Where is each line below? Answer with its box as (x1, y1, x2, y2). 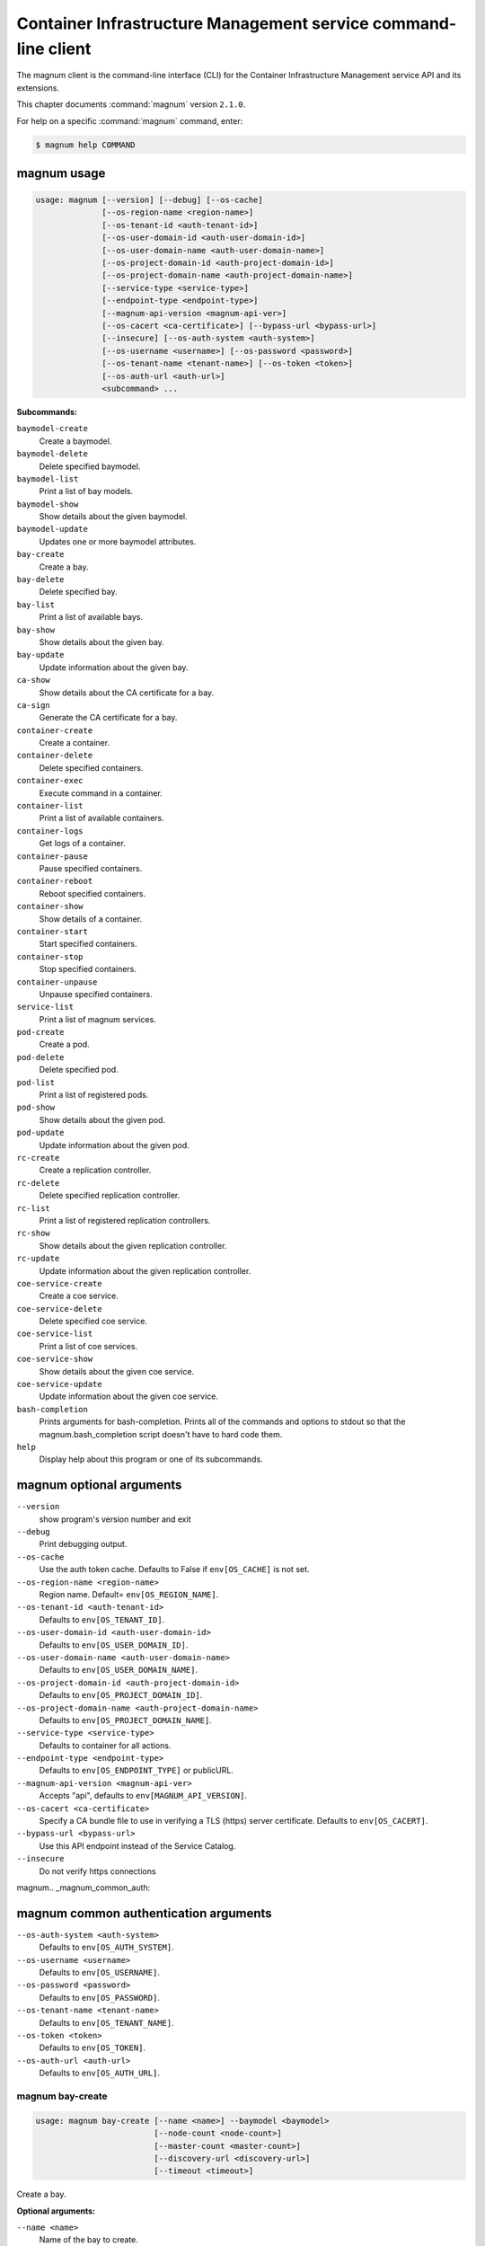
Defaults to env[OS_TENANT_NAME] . (39, 2017, 174, 2028)
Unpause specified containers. (39, 988, 153, 999)
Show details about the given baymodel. (39, 511, 188, 522)
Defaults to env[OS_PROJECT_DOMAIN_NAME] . (39, 1714, 213, 1725)
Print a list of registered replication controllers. (39, 1215, 211, 1225)
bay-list (16, 599, 56, 610)
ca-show (16, 675, 51, 685)
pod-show (16, 1102, 56, 1113)
